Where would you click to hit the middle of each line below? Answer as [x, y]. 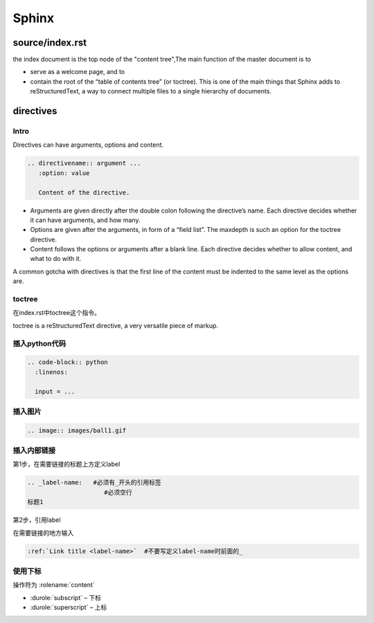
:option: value [64, 173]
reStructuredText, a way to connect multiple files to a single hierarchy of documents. [151, 91]
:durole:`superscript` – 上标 [69, 607]
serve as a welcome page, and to [78, 72]
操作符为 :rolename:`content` [54, 585]
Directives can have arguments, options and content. [88, 145]
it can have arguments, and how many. [85, 220]
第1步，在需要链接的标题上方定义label [66, 464]
